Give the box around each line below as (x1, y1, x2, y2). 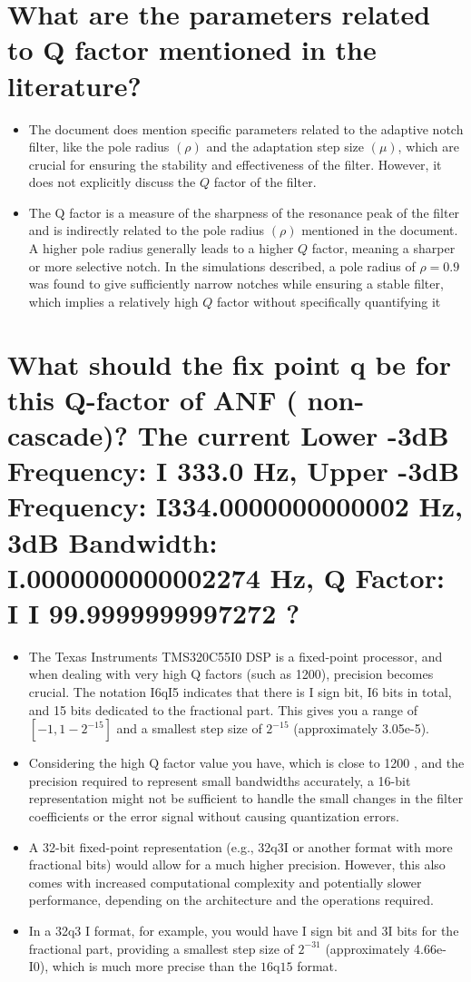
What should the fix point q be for (7, 345, 451, 382)
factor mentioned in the (74, 31, 377, 68)
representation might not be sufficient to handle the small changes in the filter (28, 789, 464, 808)
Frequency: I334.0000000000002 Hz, (7, 487, 464, 525)
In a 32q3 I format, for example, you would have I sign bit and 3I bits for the (28, 921, 459, 939)
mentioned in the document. (301, 221, 458, 240)
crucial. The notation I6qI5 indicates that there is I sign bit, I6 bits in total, (28, 682, 452, 702)
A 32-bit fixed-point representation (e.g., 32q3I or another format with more (28, 837, 453, 856)
